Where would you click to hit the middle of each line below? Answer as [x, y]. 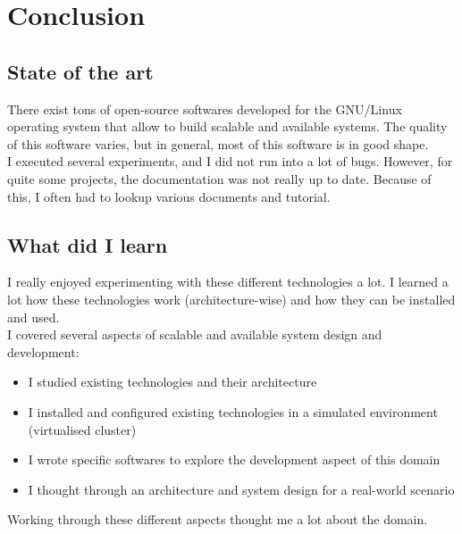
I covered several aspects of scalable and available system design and [195, 334]
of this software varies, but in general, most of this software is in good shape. [218, 143]
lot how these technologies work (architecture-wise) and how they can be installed [231, 299]
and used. [34, 317]
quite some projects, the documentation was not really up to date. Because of [219, 178]
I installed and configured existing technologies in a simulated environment [233, 411]
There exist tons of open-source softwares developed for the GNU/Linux [205, 108]
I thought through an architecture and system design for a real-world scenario [241, 489]
